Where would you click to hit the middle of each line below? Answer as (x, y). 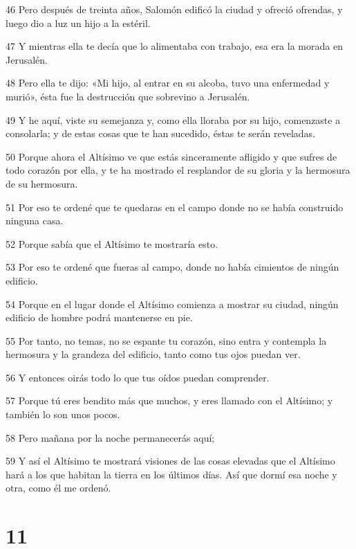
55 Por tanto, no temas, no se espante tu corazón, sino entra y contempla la (166, 340)
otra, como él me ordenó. (58, 488)
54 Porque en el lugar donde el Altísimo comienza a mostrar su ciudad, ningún (172, 304)
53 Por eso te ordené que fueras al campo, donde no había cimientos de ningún (172, 267)
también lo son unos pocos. (63, 414)
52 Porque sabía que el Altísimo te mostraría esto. (112, 243)
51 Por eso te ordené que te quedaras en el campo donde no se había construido (175, 207)
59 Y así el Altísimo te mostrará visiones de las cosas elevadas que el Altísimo (170, 461)
